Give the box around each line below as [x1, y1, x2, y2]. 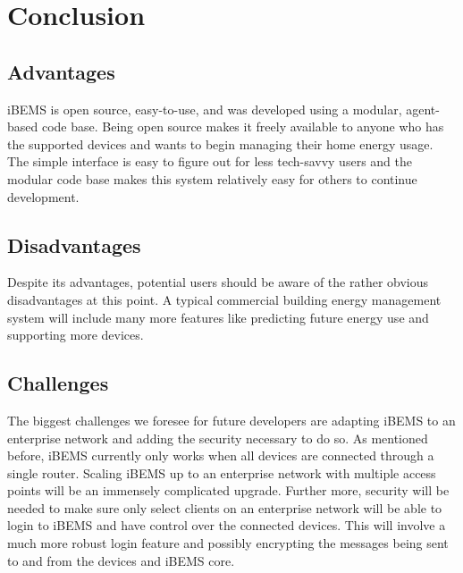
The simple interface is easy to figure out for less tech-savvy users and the [7, 152, 412, 171]
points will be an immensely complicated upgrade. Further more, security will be [7, 481, 450, 500]
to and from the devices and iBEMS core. [7, 551, 235, 569]
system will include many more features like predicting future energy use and [7, 308, 429, 326]
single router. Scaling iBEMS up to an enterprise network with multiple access [7, 463, 436, 482]
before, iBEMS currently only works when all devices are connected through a [7, 446, 434, 465]
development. [7, 187, 80, 206]
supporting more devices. [7, 325, 144, 344]
